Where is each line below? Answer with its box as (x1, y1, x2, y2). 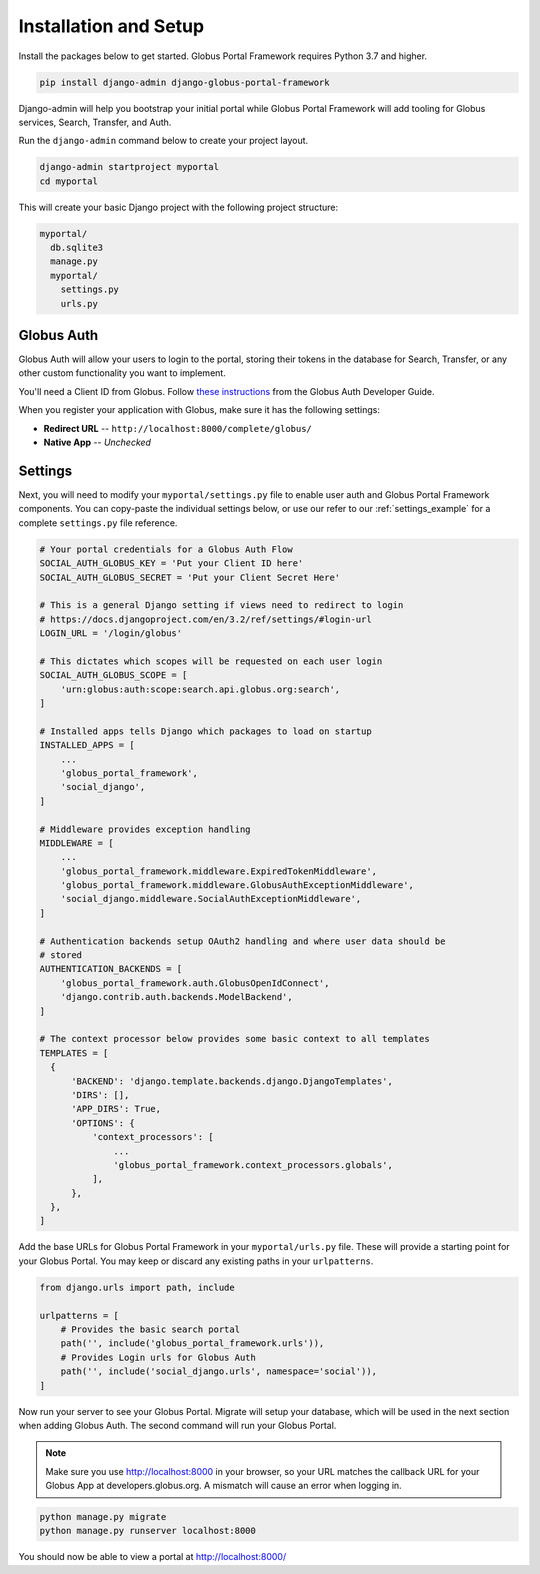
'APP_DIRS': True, (71, 1103, 162, 1115)
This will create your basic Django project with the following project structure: (18, 201, 339, 213)
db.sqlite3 (50, 242, 104, 254)
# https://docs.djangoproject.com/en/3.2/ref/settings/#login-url (39, 613, 372, 625)
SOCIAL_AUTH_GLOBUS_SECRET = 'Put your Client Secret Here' (39, 571, 341, 583)
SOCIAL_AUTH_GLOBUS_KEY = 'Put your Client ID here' (39, 558, 304, 569)
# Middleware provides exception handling (39, 823, 251, 835)
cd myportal (39, 175, 99, 187)
